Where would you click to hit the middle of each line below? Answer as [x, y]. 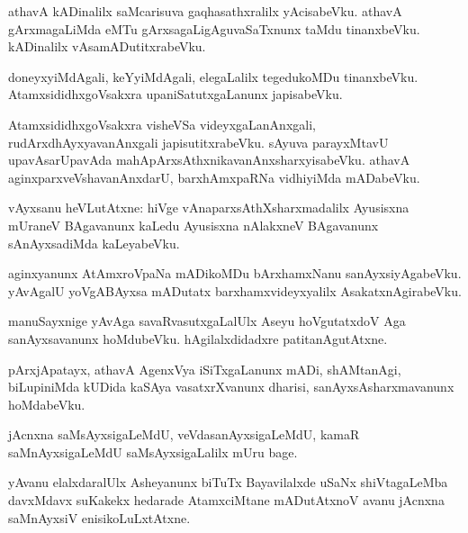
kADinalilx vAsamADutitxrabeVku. [107, 46]
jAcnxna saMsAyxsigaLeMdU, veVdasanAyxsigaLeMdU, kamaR [184, 434]
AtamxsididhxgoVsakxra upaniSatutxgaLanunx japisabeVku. [175, 94]
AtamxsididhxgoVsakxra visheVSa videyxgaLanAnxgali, [162, 124]
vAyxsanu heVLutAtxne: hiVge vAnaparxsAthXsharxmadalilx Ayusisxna [209, 208]
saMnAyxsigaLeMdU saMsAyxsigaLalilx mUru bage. [153, 452]
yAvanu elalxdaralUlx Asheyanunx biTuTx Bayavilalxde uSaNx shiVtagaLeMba [228, 482]
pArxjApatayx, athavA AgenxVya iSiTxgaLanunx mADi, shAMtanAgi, [205, 369]
